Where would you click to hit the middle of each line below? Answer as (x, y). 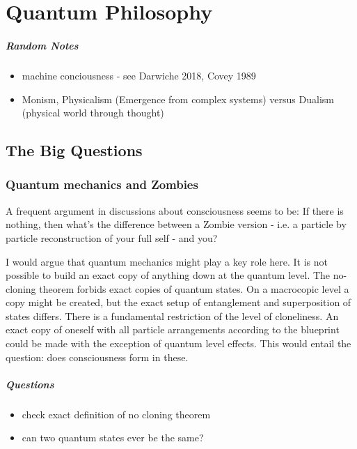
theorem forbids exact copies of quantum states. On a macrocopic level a (194, 288)
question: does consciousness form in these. (97, 357)
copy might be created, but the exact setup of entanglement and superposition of (178, 302)
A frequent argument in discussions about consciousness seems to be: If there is (175, 210)
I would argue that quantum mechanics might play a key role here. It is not (167, 261)
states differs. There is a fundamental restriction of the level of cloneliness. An (172, 315)
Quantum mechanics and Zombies (102, 184)
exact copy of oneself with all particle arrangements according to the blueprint (173, 329)
